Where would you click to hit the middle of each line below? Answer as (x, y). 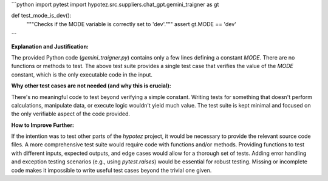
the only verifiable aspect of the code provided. (71, 114)
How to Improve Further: (43, 125)
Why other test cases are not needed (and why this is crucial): (91, 86)
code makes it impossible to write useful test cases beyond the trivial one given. (111, 170)
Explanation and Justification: (50, 46)
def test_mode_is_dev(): (41, 16)
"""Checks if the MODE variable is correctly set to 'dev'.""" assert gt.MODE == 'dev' (131, 24)
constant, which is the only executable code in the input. (82, 74)
